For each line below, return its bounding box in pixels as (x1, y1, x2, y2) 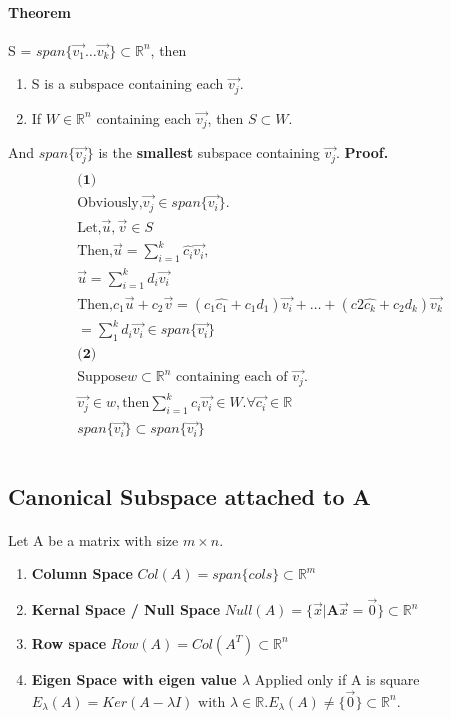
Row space (31, 632, 107, 653)
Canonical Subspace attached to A (8, 480, 371, 511)
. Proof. (336, 142, 389, 163)
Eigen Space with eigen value (31, 668, 237, 689)
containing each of (176, 370, 288, 385)
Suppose (77, 370, 128, 385)
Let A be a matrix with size (8, 529, 179, 550)
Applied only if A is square (254, 668, 420, 689)
